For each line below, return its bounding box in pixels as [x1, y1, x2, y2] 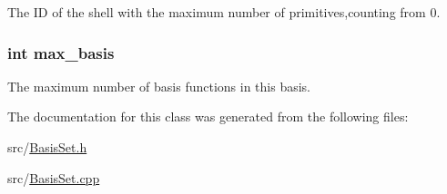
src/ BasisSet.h [7, 138, 87, 156]
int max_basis [7, 41, 115, 63]
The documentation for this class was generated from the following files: [7, 107, 409, 126]
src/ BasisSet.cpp [7, 168, 100, 187]
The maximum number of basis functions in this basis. [7, 76, 311, 95]
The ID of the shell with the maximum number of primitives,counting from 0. [7, 3, 441, 21]
